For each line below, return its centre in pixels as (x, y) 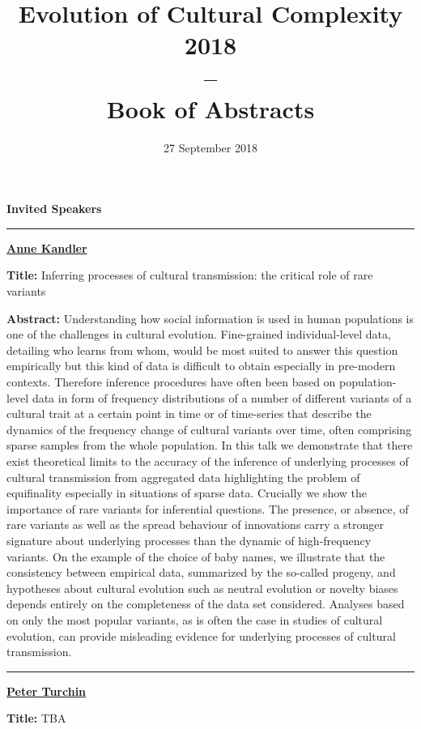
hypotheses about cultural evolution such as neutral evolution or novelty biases (202, 588)
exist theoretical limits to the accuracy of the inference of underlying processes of (208, 461)
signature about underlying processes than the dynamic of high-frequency (189, 540)
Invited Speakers (54, 209)
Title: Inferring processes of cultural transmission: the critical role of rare (190, 275)
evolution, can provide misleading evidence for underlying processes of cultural (201, 635)
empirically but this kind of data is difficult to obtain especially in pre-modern (201, 366)
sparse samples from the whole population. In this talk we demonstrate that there (210, 445)
